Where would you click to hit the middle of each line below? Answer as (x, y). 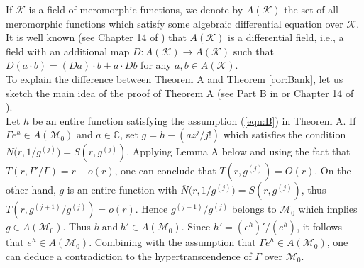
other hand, (31, 190)
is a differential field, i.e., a (286, 37)
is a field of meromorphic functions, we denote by (136, 9)
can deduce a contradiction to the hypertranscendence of (129, 256)
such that (254, 51)
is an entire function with (122, 190)
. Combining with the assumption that (172, 242)
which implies (328, 209)
